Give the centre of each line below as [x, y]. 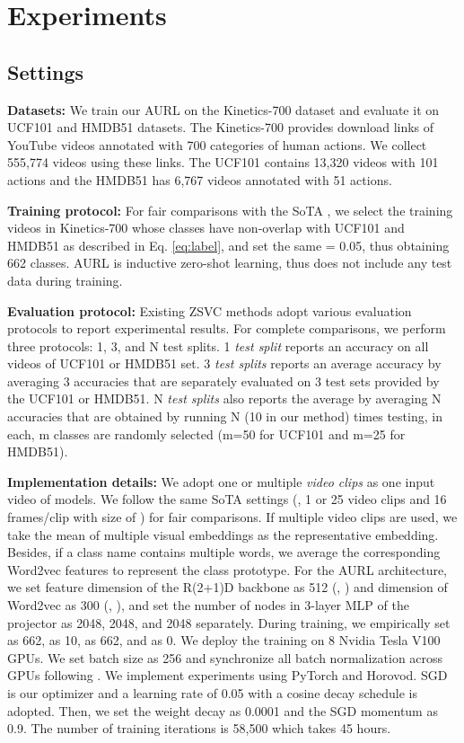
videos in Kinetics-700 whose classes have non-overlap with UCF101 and [206, 228]
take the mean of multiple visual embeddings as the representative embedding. [223, 534]
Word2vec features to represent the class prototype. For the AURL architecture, [228, 569]
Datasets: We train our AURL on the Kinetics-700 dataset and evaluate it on [223, 109]
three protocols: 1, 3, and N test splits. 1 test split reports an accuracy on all [218, 345]
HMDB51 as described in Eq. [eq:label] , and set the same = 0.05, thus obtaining [228, 245]
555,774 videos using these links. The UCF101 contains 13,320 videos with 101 [223, 162]
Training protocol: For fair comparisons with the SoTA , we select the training [230, 210]
